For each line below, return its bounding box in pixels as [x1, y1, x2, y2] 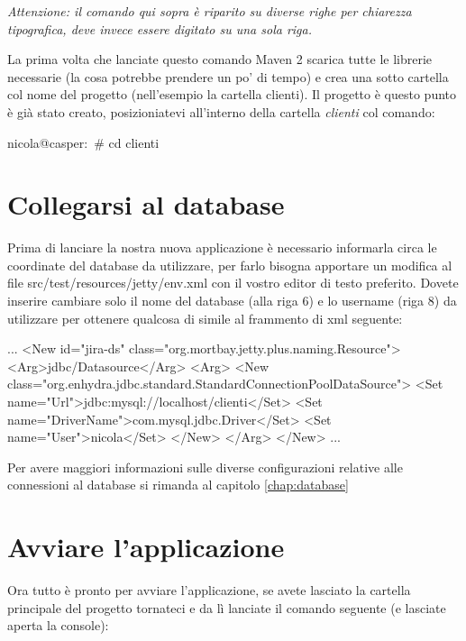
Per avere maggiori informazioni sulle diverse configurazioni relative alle [7, 457, 403, 476]
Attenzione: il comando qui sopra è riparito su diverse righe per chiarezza [7, 2, 412, 20]
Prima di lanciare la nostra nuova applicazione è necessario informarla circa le [7, 238, 437, 257]
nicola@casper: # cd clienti [7, 133, 160, 151]
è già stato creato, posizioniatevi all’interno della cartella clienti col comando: [7, 102, 435, 121]
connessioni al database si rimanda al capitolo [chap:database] [7, 475, 349, 494]
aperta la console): [7, 616, 109, 635]
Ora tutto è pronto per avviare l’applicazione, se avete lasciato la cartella [7, 581, 411, 600]
